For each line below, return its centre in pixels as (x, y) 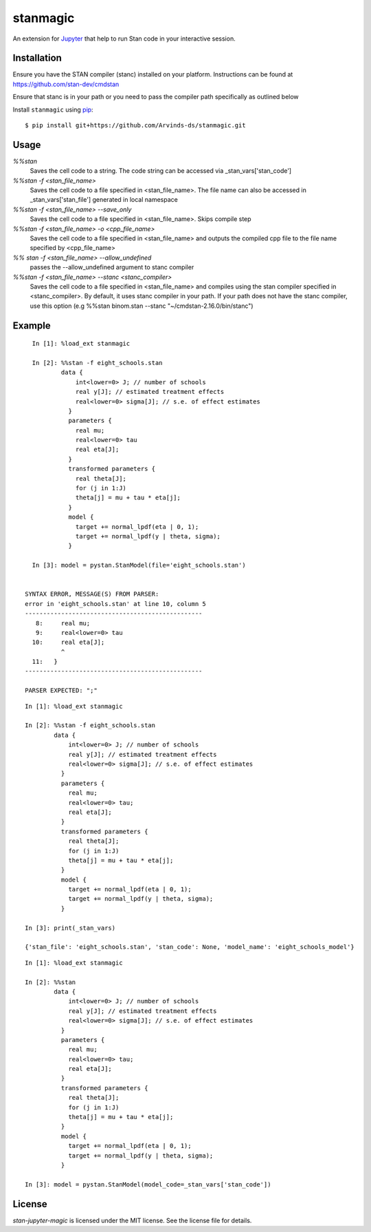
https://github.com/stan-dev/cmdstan (66, 84)
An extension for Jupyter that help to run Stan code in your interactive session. (124, 39)
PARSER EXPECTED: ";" (61, 691)
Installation (37, 58)
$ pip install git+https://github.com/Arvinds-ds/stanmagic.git (136, 125)
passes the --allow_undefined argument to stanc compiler (112, 267)
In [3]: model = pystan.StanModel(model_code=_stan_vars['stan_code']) (148, 1184)
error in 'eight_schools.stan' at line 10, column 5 (115, 604)
